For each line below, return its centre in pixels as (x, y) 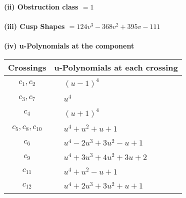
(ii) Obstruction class (41, 6)
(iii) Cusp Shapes (34, 26)
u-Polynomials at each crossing (116, 67)
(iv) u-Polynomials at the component (69, 46)
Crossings (27, 67)
